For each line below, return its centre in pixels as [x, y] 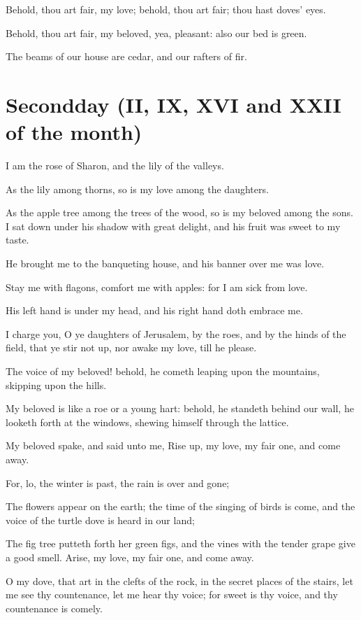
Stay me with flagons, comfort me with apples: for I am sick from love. [157, 287]
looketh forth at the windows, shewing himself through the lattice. [147, 422]
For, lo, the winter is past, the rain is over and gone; [118, 482]
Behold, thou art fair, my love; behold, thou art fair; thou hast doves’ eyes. [166, 9]
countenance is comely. [54, 608]
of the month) [74, 132]
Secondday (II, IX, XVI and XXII [174, 104]
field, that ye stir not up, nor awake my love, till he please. [131, 347]
